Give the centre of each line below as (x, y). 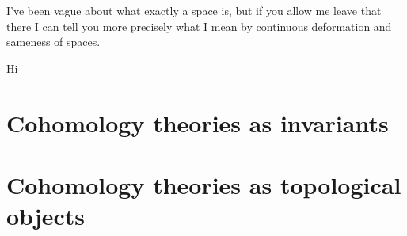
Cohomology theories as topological (204, 184)
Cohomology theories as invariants (198, 122)
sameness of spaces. (53, 42)
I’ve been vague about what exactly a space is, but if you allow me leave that (194, 10)
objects (46, 216)
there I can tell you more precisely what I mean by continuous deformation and (199, 26)
